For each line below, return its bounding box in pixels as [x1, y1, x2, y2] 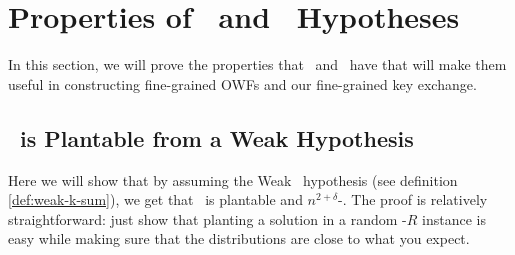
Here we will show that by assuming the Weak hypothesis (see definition [8, 169, 458, 190]
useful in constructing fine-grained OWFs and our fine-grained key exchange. [8, 73, 477, 94]
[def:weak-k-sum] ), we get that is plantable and [8, 189, 303, 210]
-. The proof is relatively [338, 189, 488, 210]
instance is [422, 208, 486, 229]
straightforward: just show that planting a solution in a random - [8, 208, 407, 229]
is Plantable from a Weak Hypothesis [20, 122, 414, 153]
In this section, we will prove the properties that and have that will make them [8, 54, 507, 75]
